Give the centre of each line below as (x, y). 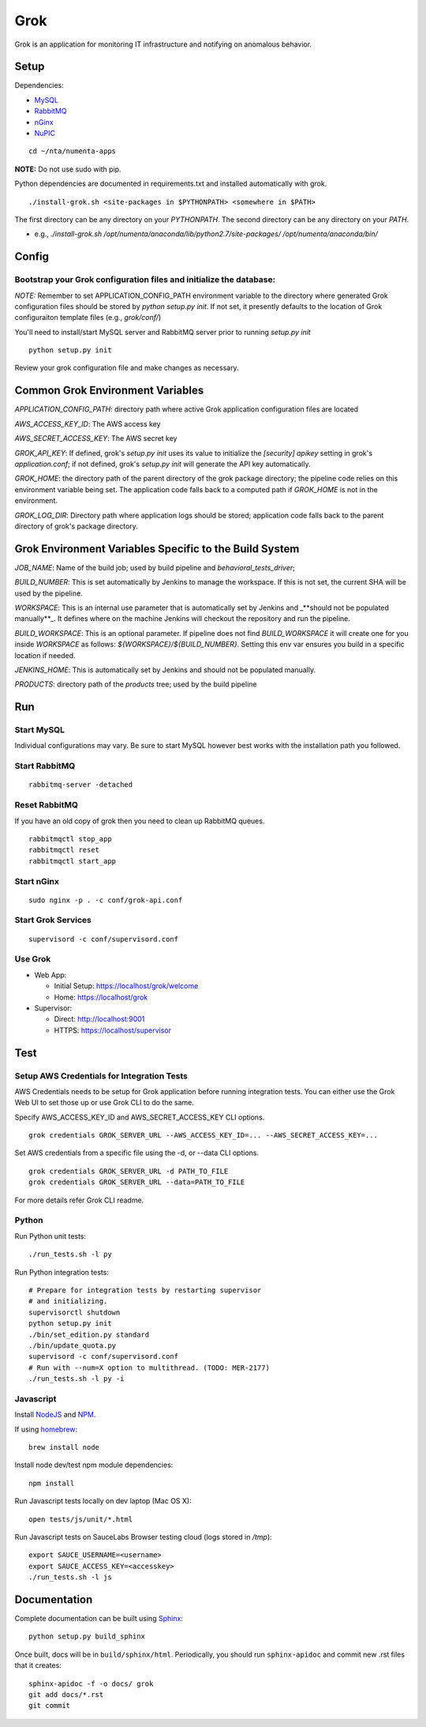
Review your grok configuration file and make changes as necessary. (127, 368)
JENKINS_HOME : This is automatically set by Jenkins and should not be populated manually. (165, 670)
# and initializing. (68, 1301)
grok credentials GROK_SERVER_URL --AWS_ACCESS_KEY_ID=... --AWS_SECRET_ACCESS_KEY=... (204, 1135)
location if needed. (45, 655)
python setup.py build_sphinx (87, 1637)
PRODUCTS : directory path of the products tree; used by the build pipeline (136, 684)
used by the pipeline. (49, 593)
